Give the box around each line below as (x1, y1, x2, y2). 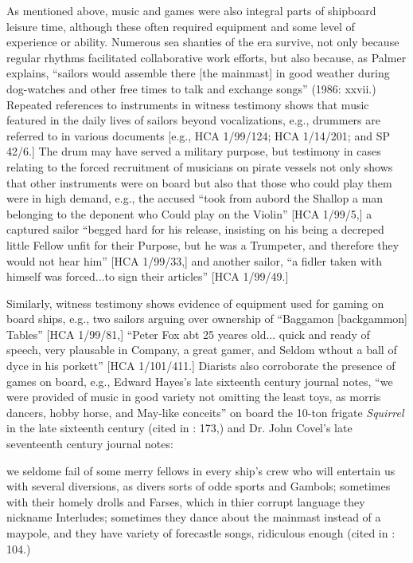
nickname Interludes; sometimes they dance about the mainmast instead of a (6, 509, 381, 526)
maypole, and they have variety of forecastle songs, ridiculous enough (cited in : (6, 525, 395, 541)
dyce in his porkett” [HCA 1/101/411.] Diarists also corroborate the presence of (6, 357, 395, 374)
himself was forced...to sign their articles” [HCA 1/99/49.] (6, 268, 289, 285)
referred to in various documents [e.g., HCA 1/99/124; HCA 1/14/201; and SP (6, 127, 390, 144)
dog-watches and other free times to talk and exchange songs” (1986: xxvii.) (6, 80, 376, 96)
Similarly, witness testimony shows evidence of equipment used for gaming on (6, 294, 384, 311)
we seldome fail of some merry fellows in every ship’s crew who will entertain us (6, 462, 395, 478)
